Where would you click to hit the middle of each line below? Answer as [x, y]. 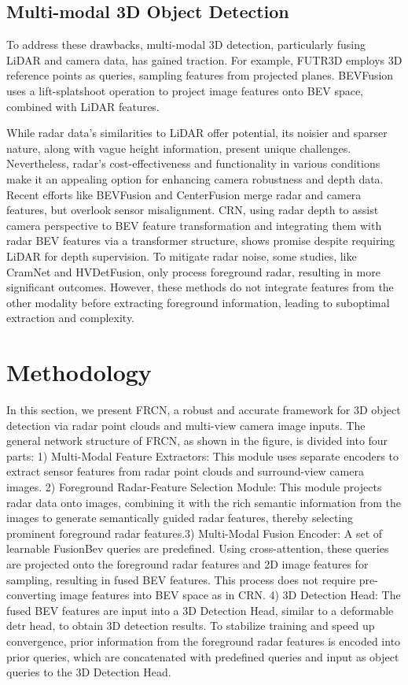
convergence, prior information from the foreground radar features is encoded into [204, 641]
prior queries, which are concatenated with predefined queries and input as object [203, 656]
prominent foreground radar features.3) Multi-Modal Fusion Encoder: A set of [195, 533]
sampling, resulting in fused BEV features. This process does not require [181, 579]
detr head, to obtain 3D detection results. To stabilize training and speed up [191, 626]
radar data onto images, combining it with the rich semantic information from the [204, 502]
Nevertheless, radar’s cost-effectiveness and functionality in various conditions [193, 163]
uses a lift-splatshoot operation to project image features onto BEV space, [185, 90]
